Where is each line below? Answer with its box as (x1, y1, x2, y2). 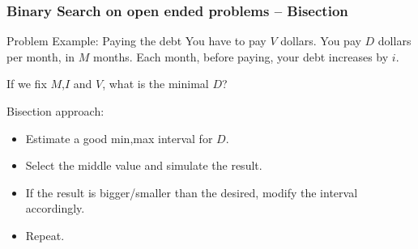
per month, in (6, 48, 75, 65)
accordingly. (25, 200, 85, 217)
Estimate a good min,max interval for (25, 129, 213, 146)
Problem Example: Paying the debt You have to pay (6, 32, 267, 49)
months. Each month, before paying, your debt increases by (92, 48, 389, 65)
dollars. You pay (280, 32, 361, 49)
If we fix (6, 75, 47, 92)
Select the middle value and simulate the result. (25, 157, 262, 174)
